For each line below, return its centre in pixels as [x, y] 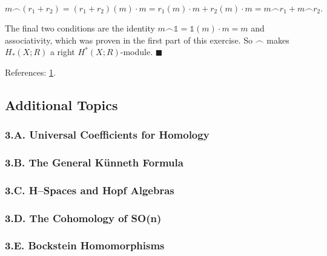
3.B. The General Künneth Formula [94, 162]
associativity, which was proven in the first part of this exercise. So [129, 40]
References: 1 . [30, 72]
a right [62, 52]
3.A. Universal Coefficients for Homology [107, 135]
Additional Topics [61, 104]
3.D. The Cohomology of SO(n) [83, 218]
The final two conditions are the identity [80, 28]
